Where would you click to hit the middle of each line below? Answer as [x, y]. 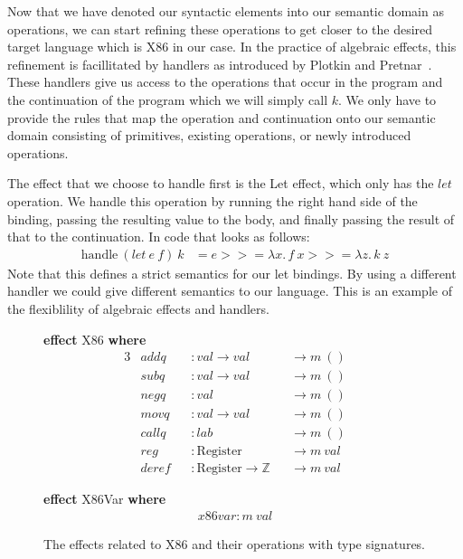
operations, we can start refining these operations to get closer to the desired [220, 28]
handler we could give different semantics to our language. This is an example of [230, 291]
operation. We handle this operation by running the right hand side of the [213, 200]
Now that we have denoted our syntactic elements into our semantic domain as [226, 11]
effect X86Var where [105, 499]
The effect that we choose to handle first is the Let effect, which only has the [221, 183]
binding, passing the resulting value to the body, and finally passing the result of [231, 218]
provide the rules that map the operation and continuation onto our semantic [222, 117]
